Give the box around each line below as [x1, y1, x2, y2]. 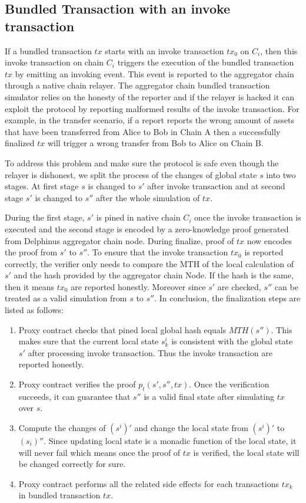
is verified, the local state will [193, 446, 300, 458]
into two [266, 168, 296, 180]
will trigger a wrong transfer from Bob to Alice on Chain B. [47, 137, 264, 149]
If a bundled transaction [5, 44, 92, 57]
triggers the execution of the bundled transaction [117, 56, 294, 68]
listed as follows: [5, 304, 64, 316]
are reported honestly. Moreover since [71, 280, 206, 292]
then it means [5, 280, 55, 292]
